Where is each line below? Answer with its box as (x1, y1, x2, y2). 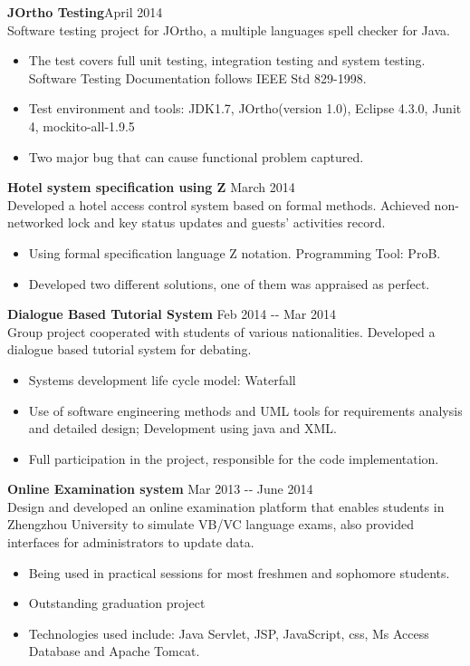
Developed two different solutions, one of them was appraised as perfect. (28, 274, 430, 293)
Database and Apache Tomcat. (28, 642, 200, 661)
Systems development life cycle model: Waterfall (28, 370, 296, 389)
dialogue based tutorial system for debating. (7, 340, 252, 359)
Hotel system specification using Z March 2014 (7, 178, 295, 197)
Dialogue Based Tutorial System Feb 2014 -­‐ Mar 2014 (7, 304, 336, 323)
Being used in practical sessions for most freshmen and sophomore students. (28, 563, 450, 582)
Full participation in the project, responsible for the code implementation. (28, 449, 439, 468)
